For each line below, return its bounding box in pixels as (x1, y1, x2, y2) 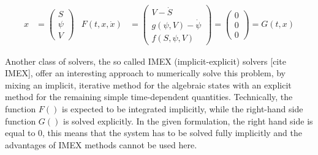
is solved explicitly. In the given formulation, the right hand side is (63, 114, 313, 127)
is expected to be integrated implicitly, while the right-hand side (62, 103, 303, 115)
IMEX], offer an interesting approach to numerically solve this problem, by (5, 67, 286, 79)
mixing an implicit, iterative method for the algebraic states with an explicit (5, 78, 292, 91)
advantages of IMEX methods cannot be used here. (5, 138, 197, 151)
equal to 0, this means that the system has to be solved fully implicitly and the (5, 126, 303, 139)
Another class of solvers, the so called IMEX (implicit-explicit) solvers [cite (5, 54, 286, 67)
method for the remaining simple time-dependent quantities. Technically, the (5, 90, 293, 103)
